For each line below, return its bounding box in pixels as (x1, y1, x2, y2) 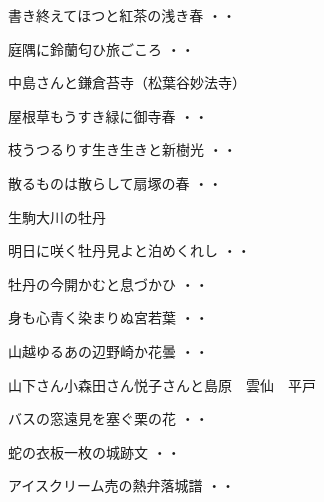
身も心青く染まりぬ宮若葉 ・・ (8, 307, 209, 328)
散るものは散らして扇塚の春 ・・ (8, 172, 223, 193)
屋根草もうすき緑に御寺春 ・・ (8, 105, 209, 126)
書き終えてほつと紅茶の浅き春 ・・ (8, 5, 236, 25)
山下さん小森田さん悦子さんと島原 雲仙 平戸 (8, 374, 316, 395)
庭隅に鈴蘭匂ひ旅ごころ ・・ (8, 38, 195, 59)
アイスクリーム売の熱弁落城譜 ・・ (8, 475, 236, 496)
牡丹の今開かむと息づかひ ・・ (8, 273, 209, 294)
